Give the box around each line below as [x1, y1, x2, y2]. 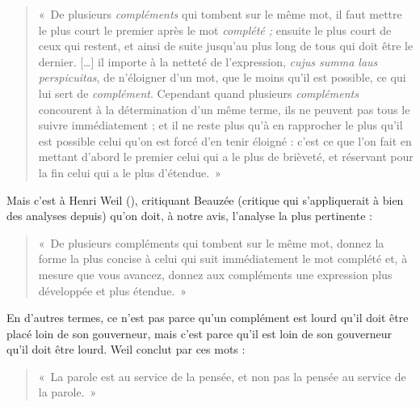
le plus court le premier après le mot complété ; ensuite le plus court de [38, 21, 392, 38]
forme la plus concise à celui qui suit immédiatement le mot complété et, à [38, 250, 408, 267]
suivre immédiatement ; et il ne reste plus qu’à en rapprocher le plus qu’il [38, 117, 403, 134]
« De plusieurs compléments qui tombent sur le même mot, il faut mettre [38, 6, 402, 22]
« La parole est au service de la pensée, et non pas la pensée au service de [38, 367, 406, 384]
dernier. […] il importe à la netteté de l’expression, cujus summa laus [38, 53, 378, 70]
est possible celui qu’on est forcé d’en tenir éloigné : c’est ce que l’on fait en [38, 132, 412, 149]
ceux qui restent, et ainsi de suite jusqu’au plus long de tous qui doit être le [38, 37, 414, 54]
